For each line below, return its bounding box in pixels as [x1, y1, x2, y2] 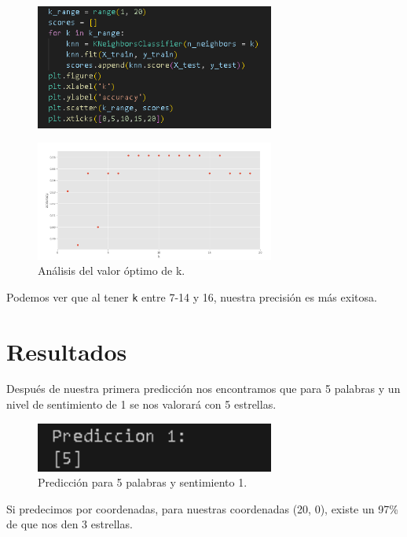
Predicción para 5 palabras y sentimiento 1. [38, 474, 247, 491]
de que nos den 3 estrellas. [6, 516, 133, 532]
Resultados [6, 335, 127, 367]
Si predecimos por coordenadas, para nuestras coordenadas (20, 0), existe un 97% [6, 500, 398, 517]
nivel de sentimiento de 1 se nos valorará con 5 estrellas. [6, 396, 277, 413]
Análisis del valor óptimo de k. [38, 262, 185, 279]
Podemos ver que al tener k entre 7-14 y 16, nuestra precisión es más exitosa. [6, 288, 377, 305]
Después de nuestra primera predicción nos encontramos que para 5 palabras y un [6, 380, 401, 397]
